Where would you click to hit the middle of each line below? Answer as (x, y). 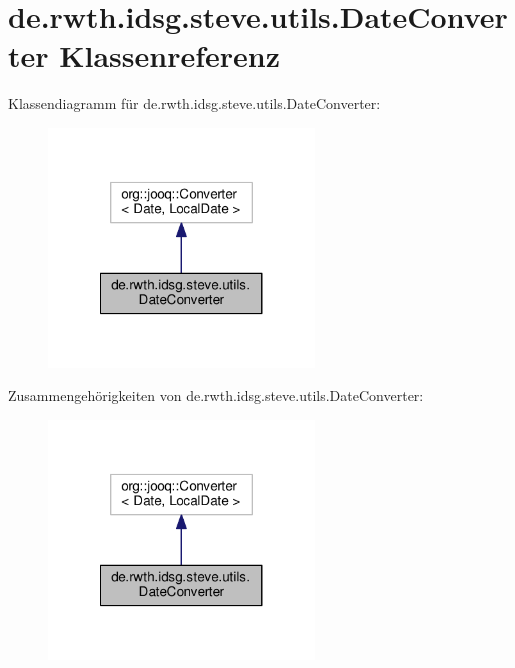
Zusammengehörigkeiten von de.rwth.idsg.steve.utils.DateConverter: (216, 395)
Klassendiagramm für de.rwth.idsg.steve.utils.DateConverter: (194, 103)
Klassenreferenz (169, 55)
